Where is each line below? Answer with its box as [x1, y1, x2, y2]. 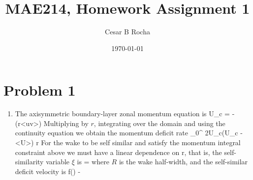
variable [46, 156, 70, 167]
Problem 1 [3, 80, 76, 100]
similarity [15, 156, 44, 167]
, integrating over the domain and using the [94, 118, 225, 128]
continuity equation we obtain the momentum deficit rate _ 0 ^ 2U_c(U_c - [15, 128, 243, 138]
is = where [77, 156, 109, 167]
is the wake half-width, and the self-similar [119, 156, 248, 167]
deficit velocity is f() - [15, 166, 81, 176]
